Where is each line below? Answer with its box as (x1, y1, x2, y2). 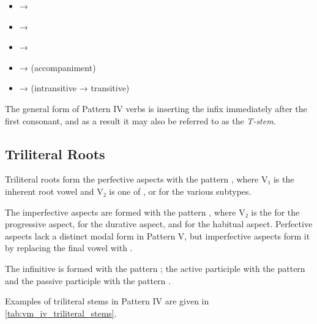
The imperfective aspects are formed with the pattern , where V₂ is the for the (5, 205, 300, 218)
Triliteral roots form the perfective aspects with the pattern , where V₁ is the (5, 173, 294, 186)
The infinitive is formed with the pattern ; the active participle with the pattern (5, 262, 305, 274)
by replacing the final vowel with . (5, 241, 133, 254)
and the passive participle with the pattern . (5, 274, 171, 287)
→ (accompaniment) (19, 61, 96, 73)
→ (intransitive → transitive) (19, 81, 130, 94)
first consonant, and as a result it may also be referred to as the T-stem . (5, 114, 276, 127)
